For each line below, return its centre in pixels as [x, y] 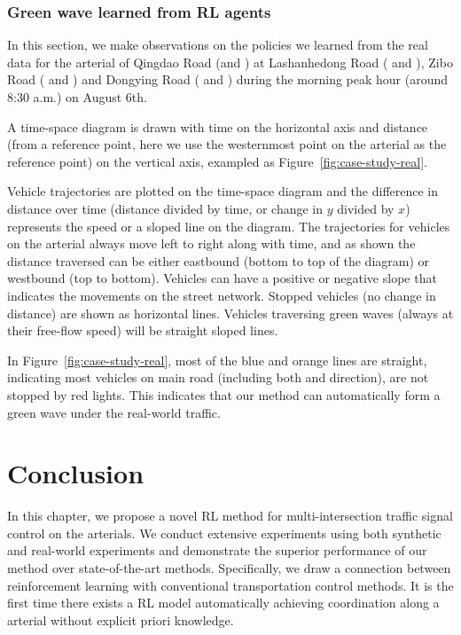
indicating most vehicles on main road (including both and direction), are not [218, 377]
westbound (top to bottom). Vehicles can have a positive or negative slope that [222, 278]
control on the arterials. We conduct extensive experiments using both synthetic [224, 533]
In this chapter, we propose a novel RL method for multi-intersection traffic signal [230, 516]
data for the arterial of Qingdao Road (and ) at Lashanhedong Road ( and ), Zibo [230, 62]
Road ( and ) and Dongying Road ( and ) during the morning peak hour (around [228, 79]
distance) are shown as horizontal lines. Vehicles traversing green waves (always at [230, 313]
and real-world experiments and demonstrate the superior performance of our [217, 550]
